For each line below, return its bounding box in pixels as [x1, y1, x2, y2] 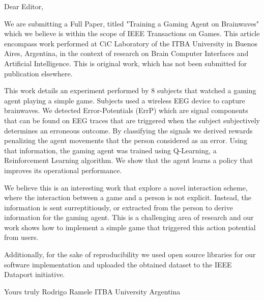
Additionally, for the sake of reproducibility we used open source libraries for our [4, 249, 256, 260]
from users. [4, 232, 39, 242]
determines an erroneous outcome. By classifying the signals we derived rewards [4, 125, 253, 135]
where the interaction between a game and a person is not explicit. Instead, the [4, 192, 252, 203]
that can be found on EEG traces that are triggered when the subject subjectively [4, 115, 260, 125]
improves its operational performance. [4, 165, 122, 175]
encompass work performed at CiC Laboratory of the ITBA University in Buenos [4, 38, 258, 48]
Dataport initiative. [4, 269, 65, 280]
